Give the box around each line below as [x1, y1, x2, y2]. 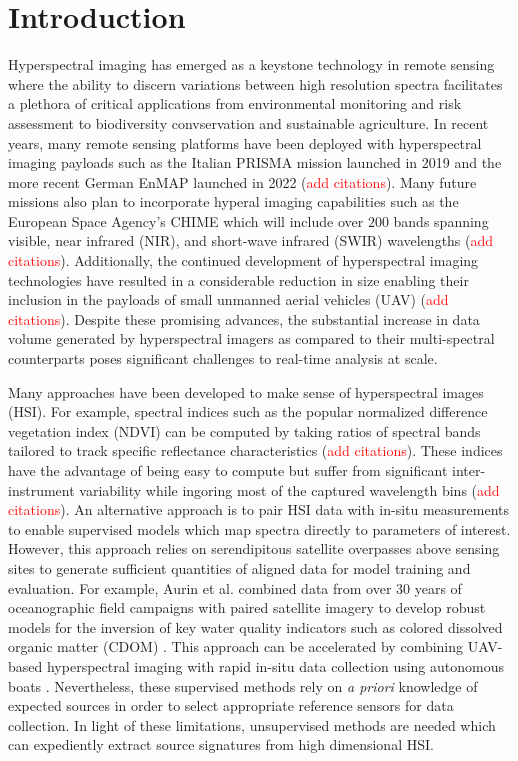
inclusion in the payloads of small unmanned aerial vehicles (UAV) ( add [8, 289, 449, 310]
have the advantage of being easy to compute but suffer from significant [8, 460, 448, 480]
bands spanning [393, 210, 489, 231]
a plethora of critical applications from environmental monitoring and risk [8, 93, 462, 114]
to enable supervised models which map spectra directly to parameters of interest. [8, 518, 511, 539]
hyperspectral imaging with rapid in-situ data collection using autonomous [46, 655, 504, 676]
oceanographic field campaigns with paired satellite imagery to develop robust [8, 597, 486, 618]
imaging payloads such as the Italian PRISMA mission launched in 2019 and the [8, 152, 502, 173]
